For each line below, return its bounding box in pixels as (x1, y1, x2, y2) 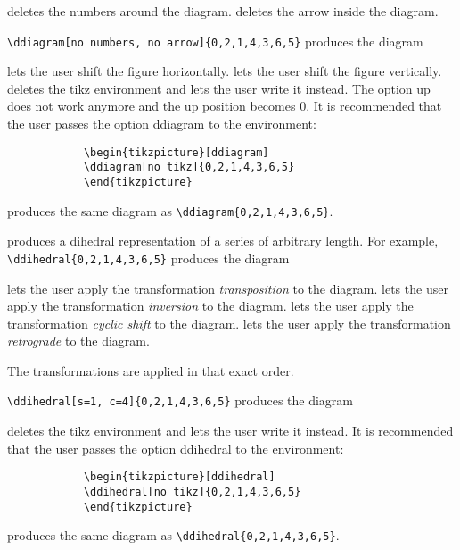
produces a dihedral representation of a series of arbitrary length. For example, (7, 231, 439, 250)
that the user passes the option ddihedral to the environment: (7, 438, 344, 457)
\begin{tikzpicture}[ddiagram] (83, 146, 269, 159)
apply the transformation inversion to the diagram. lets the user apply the (7, 296, 414, 315)
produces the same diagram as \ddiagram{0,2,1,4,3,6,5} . (7, 201, 333, 220)
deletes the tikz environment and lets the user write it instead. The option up (7, 79, 431, 97)
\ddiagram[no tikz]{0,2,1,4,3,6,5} (83, 161, 295, 174)
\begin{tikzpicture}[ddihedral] (83, 471, 275, 484)
